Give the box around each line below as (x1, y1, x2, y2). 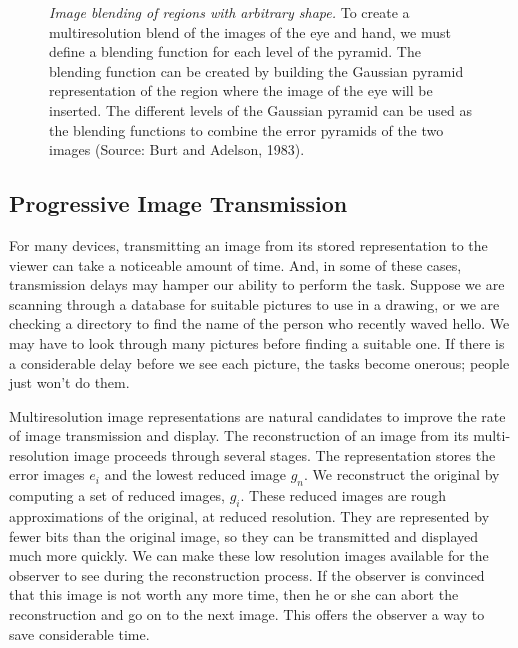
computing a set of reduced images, (9, 485, 226, 506)
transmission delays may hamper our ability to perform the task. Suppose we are (9, 274, 505, 295)
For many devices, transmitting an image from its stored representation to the (9, 234, 488, 255)
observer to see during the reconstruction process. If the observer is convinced (9, 564, 485, 585)
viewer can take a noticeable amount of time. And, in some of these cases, (9, 254, 462, 275)
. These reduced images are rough (240, 485, 447, 506)
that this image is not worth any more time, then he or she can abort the (9, 584, 459, 605)
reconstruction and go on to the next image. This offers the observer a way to (9, 604, 485, 625)
